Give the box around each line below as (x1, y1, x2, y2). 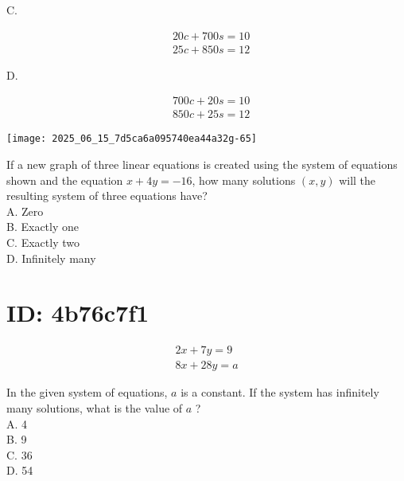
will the (339, 171, 376, 188)
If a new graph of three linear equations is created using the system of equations (6, 155, 398, 172)
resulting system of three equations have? (6, 187, 208, 204)
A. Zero (6, 202, 44, 219)
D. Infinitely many (6, 249, 96, 266)
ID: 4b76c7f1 (6, 296, 150, 329)
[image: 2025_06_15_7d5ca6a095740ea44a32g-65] (6, 133, 257, 145)
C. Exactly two (6, 233, 80, 250)
